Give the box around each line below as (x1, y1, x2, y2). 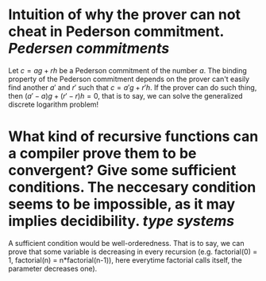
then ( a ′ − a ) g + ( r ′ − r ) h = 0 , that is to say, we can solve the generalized (8, 91, 244, 100)
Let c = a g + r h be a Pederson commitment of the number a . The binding (8, 65, 248, 75)
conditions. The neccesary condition (8, 178, 256, 197)
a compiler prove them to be (8, 145, 197, 162)
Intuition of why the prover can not (8, 6, 241, 24)
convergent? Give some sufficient (8, 162, 237, 180)
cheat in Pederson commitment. (8, 22, 224, 41)
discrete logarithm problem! (8, 100, 99, 109)
